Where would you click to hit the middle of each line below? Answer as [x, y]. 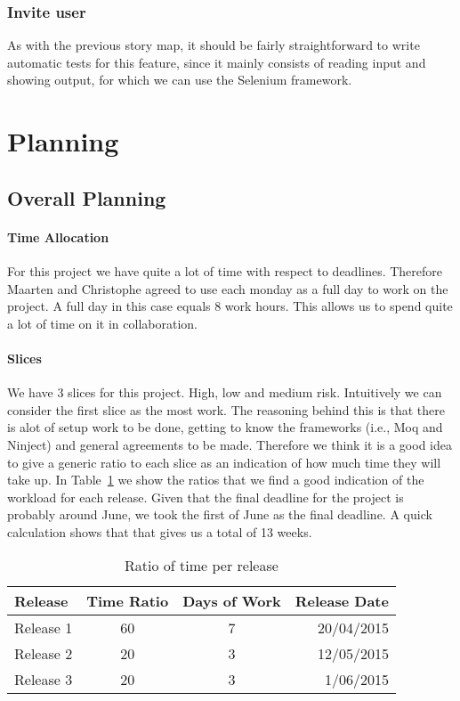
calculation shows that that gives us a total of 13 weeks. [160, 531]
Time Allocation [58, 236]
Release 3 [44, 680]
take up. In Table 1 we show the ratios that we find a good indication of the [216, 480]
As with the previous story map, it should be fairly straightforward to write [214, 45]
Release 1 [44, 628]
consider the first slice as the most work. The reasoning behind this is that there [226, 409]
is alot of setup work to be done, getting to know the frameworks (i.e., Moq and [225, 427]
